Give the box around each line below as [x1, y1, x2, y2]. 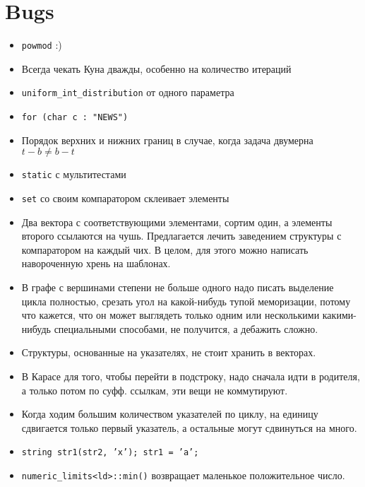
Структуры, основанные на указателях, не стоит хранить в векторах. [21, 345, 316, 360]
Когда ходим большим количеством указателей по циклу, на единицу [21, 406, 318, 421]
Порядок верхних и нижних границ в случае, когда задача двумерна [21, 132, 313, 147]
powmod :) [21, 37, 62, 52]
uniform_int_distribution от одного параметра [21, 85, 234, 100]
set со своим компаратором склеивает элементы [21, 190, 229, 205]
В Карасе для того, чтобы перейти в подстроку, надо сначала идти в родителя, [21, 368, 360, 383]
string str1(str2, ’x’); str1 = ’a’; [21, 447, 199, 458]
